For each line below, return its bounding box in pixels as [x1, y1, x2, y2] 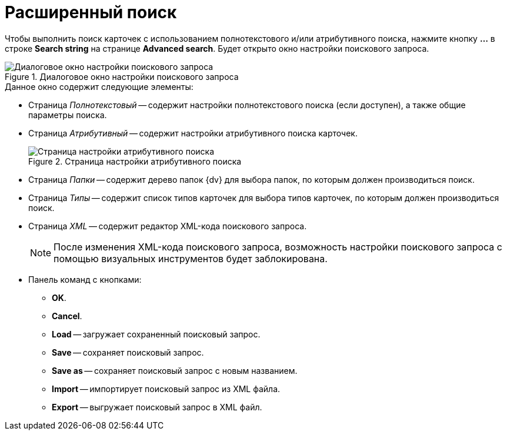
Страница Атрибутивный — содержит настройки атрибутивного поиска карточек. [28, 128, 358, 138]
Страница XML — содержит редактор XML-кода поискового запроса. [28, 220, 307, 231]
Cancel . [52, 310, 82, 321]
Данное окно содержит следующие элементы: [5, 81, 194, 92]
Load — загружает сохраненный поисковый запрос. [52, 329, 261, 339]
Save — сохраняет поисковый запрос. [52, 347, 204, 357]
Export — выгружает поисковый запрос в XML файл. [52, 401, 262, 412]
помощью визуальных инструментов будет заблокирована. [54, 252, 328, 265]
